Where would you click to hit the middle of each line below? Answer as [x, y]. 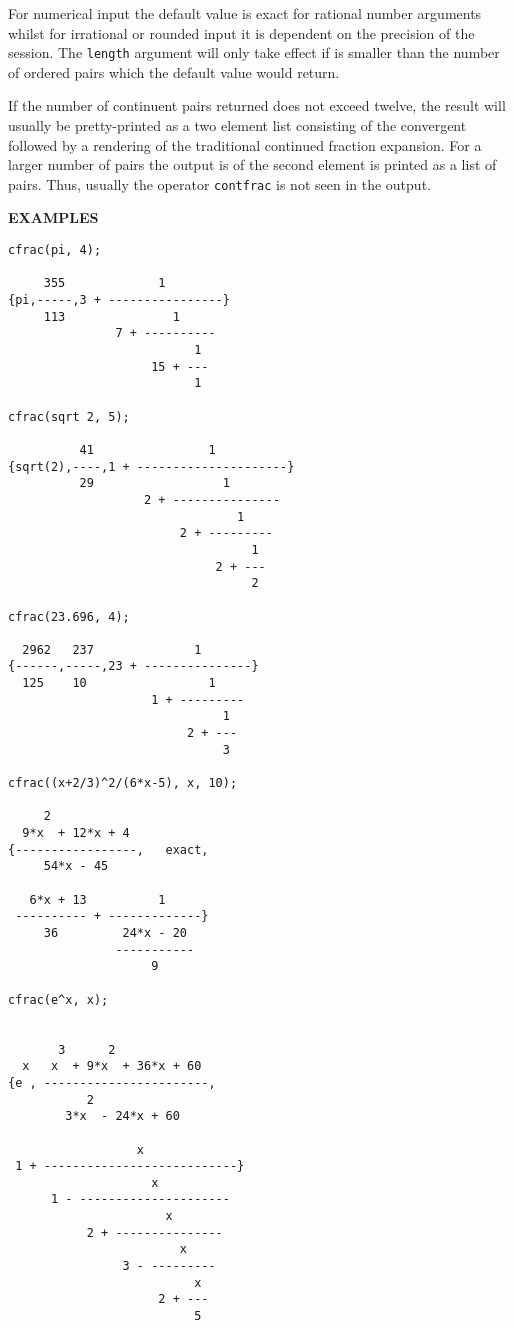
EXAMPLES [53, 217]
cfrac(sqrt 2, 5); [69, 416]
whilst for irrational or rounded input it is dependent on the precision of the [241, 32]
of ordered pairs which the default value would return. [174, 71]
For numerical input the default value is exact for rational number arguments [245, 13]
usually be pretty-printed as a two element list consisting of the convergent [237, 125]
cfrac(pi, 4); [55, 250]
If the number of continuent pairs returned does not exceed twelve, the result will [257, 105]
